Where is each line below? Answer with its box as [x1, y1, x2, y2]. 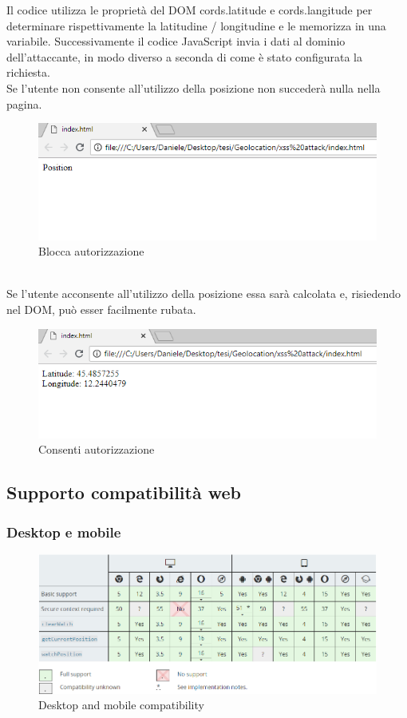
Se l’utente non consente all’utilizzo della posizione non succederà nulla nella [6, 79, 381, 96]
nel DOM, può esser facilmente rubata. [6, 301, 196, 318]
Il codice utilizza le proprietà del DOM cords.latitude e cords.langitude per [6, 2, 373, 18]
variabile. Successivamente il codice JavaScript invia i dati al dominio [6, 33, 346, 50]
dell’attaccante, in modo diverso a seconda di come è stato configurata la [6, 48, 362, 65]
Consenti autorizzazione [38, 441, 155, 458]
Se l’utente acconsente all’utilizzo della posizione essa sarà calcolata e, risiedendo [6, 285, 401, 302]
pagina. [6, 95, 42, 112]
